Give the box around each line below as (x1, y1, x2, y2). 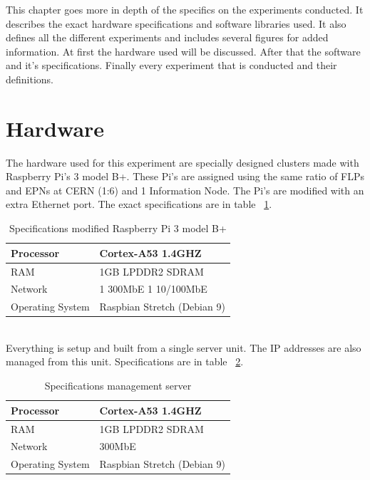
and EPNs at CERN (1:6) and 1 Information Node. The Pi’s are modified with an (6, 182, 364, 197)
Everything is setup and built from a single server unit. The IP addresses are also (6, 340, 361, 355)
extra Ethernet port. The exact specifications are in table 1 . (6, 197, 272, 212)
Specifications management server (44, 378, 192, 393)
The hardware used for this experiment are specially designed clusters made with (6, 155, 359, 169)
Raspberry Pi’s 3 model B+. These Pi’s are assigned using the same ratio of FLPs (6, 169, 365, 184)
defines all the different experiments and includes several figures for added (6, 30, 329, 45)
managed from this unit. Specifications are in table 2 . (6, 354, 244, 369)
